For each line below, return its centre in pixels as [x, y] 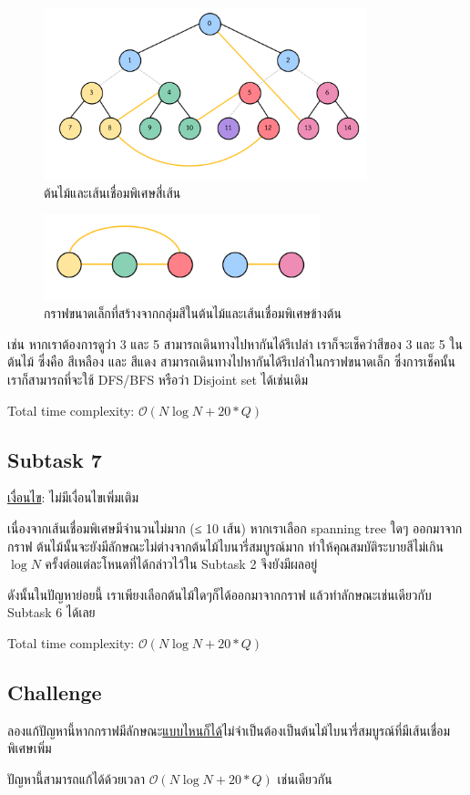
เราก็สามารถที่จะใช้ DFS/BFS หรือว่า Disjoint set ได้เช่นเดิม [158, 380]
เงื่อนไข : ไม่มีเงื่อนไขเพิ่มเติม [73, 497]
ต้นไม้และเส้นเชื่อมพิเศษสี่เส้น [112, 192]
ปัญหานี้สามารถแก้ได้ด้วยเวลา [76, 778]
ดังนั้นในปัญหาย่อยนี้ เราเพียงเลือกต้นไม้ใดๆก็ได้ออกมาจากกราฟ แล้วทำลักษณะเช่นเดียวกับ [220, 594]
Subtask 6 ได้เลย [51, 612]
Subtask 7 [55, 459]
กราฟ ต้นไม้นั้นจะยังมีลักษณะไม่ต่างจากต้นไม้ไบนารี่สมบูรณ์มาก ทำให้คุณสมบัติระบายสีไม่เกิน [225, 546]
